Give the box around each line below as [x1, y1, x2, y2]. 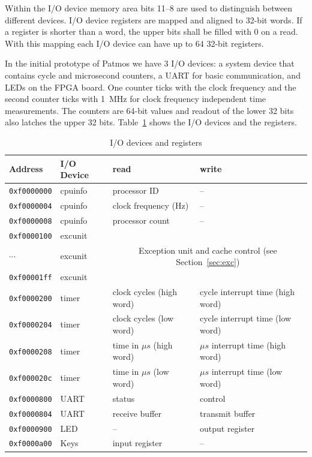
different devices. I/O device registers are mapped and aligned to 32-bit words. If [5, 13, 302, 26]
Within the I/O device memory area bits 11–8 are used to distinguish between [5, 2, 293, 14]
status [112, 392, 135, 404]
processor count [112, 214, 170, 226]
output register [200, 422, 255, 434]
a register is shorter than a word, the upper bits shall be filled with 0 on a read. [5, 25, 298, 38]
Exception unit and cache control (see [138, 243, 277, 256]
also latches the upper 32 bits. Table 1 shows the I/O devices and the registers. [5, 116, 297, 128]
